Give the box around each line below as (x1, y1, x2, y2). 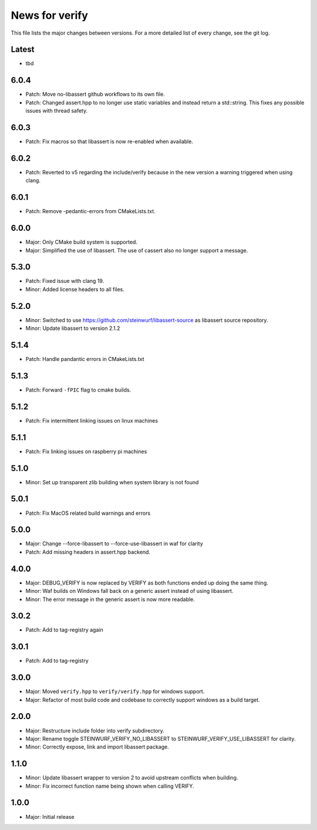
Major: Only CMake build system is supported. (25, 238, 138, 246)
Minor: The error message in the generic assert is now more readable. (25, 596, 195, 603)
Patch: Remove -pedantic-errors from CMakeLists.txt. (25, 208, 156, 215)
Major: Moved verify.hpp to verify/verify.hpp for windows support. (25, 688, 205, 695)
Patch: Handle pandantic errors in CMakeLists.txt (25, 356, 144, 363)
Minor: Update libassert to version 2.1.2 (25, 325, 120, 332)
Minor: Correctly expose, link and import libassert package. (25, 743, 170, 751)
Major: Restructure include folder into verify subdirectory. (25, 727, 164, 734)
